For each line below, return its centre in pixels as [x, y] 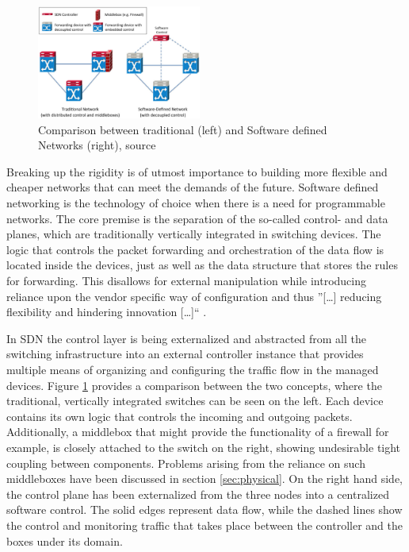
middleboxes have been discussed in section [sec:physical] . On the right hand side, [205, 479]
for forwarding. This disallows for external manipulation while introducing [186, 281]
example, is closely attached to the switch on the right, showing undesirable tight [204, 447]
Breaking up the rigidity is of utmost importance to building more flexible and [197, 171]
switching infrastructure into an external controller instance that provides [185, 354]
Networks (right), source [97, 145]
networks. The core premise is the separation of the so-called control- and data [197, 218]
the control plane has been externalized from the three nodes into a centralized [198, 494]
